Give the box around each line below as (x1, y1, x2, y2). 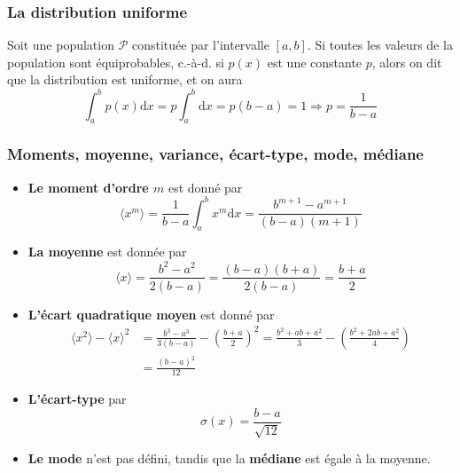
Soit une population (7, 35, 114, 54)
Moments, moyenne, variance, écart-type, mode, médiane (7, 143, 424, 165)
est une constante (267, 52, 363, 71)
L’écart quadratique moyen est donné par (27, 304, 275, 323)
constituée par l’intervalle (132, 35, 269, 54)
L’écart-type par (27, 390, 127, 408)
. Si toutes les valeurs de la (307, 35, 453, 54)
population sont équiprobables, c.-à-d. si (7, 52, 224, 71)
